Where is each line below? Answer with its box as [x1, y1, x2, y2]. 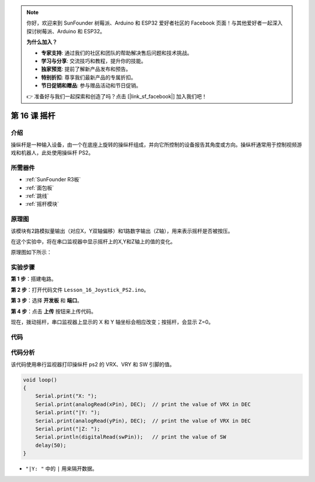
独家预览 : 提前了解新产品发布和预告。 [41, 66, 131, 73]
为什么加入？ [26, 39, 58, 46]
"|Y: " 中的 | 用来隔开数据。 [25, 465, 97, 472]
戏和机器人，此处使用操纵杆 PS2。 [10, 149, 94, 156]
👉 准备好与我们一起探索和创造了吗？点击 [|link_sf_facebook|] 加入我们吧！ [26, 92, 207, 99]
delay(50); [35, 442, 66, 449]
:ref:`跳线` [25, 192, 49, 199]
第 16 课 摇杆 [10, 111, 55, 121]
